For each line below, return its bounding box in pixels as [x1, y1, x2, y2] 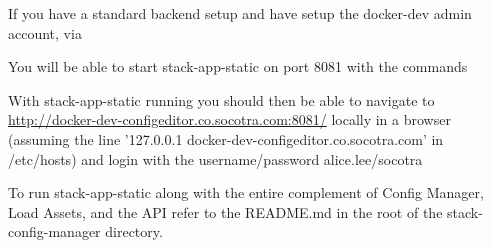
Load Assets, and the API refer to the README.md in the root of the [8, 201, 443, 222]
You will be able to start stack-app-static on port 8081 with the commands [8, 56, 468, 77]
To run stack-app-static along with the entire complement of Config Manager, [8, 182, 484, 203]
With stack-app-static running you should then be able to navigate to [8, 89, 435, 110]
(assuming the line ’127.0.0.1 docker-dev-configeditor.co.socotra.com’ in [8, 128, 444, 149]
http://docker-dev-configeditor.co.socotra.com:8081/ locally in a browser [8, 109, 451, 130]
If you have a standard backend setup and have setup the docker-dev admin [8, 3, 472, 23]
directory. [105, 221, 163, 242]
